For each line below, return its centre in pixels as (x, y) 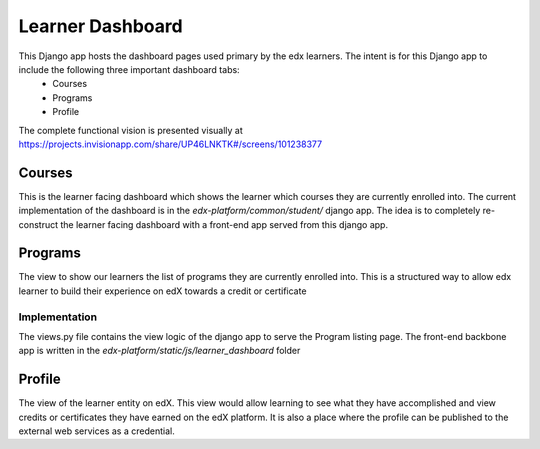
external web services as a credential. (96, 431)
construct (38, 224)
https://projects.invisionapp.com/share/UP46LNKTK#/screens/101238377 (170, 144)
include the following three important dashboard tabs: (129, 69)
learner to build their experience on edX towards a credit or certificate (162, 291)
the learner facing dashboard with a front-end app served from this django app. (224, 224)
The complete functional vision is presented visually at (131, 130)
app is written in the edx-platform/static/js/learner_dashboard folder (159, 351)
